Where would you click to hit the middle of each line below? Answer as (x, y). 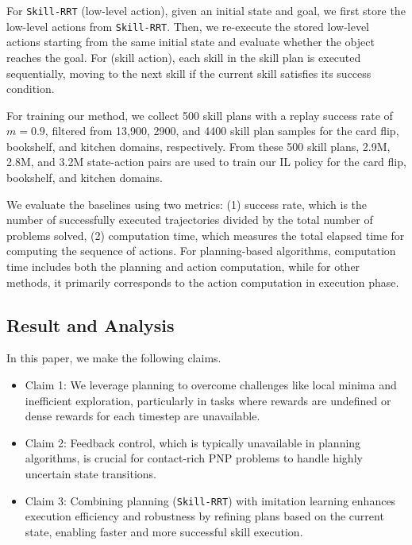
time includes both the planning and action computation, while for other (183, 267)
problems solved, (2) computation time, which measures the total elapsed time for (206, 235)
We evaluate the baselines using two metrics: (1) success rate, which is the (187, 204)
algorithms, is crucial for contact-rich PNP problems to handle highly (194, 458)
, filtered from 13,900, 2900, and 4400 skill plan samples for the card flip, (222, 131)
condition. (31, 89)
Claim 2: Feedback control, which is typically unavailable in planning (193, 442)
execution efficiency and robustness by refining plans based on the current (204, 516)
